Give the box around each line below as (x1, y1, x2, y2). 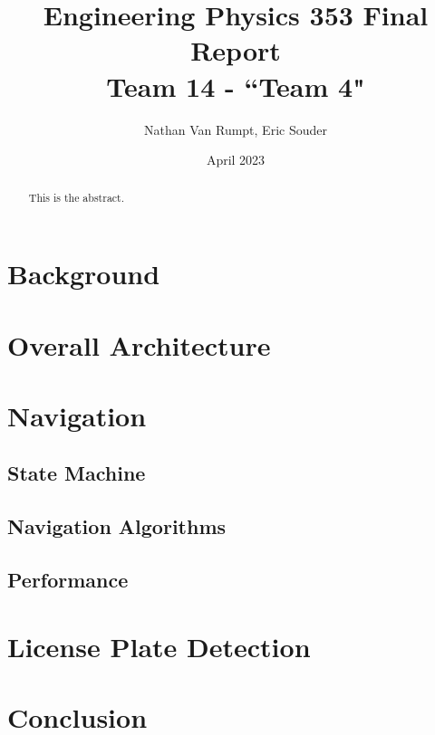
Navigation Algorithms (7, 512, 227, 540)
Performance (7, 566, 129, 594)
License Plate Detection (7, 627, 311, 664)
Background (7, 255, 160, 292)
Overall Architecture (7, 326, 271, 363)
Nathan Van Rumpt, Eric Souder (144, 119, 327, 138)
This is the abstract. (28, 190, 125, 205)
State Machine (7, 459, 146, 487)
